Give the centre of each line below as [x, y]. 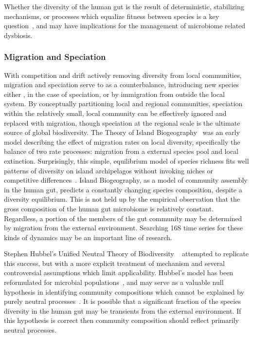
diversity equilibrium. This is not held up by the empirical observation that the [122, 199]
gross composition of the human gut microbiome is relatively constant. [109, 208]
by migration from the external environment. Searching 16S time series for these [123, 228]
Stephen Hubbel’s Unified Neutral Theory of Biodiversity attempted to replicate [126, 253]
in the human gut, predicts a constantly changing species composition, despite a [123, 189]
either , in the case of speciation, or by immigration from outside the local [114, 94]
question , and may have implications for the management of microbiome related [125, 26]
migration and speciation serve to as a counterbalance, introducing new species [122, 84]
